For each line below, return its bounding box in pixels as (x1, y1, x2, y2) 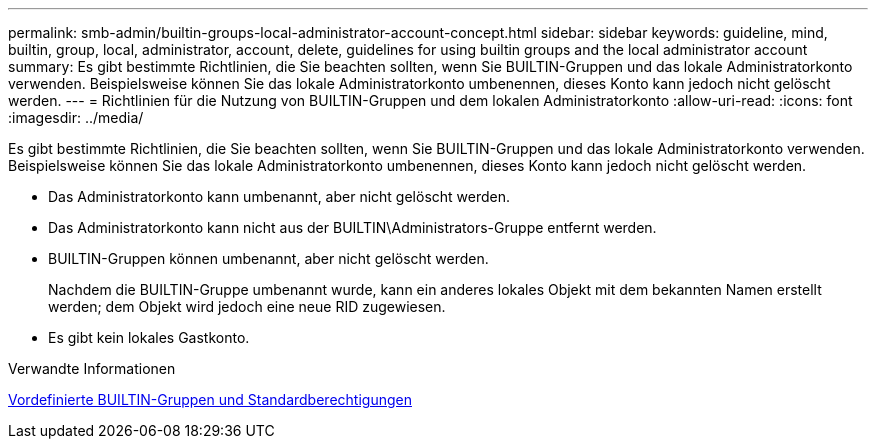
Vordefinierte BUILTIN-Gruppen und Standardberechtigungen (8, 391, 412, 408)
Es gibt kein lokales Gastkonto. (48, 329, 250, 346)
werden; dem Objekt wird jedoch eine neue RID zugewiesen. (48, 298, 446, 315)
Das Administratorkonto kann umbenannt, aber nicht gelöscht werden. (48, 188, 511, 205)
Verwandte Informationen (8, 360, 176, 377)
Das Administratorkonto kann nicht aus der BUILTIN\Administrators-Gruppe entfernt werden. (48, 219, 657, 236)
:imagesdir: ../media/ (8, 109, 144, 126)
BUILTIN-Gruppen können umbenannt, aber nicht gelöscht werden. (48, 250, 489, 267)
